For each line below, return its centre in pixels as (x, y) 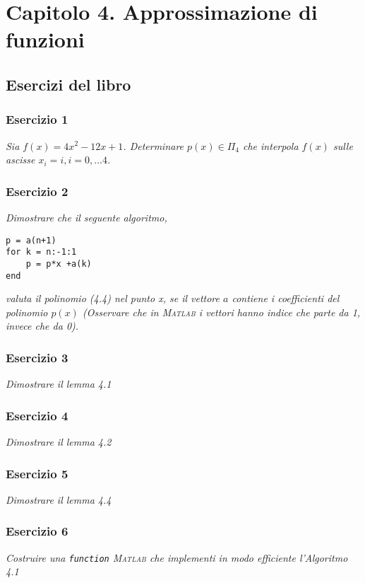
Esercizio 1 (37, 119)
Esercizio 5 (37, 473)
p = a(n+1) (31, 240)
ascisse (20, 160)
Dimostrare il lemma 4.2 (59, 441)
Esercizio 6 (37, 531)
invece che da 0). (42, 326)
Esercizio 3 (37, 357)
